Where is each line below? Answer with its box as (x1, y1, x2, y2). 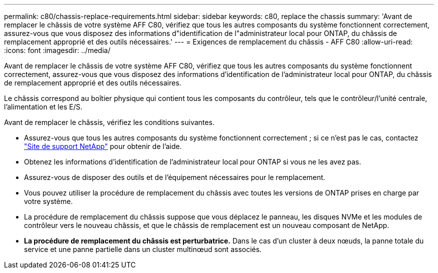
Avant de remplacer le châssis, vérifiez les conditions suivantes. (4, 118, 214, 126)
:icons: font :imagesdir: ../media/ (4, 46, 110, 54)
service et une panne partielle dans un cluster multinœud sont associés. (24, 245, 262, 253)
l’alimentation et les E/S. (4, 102, 82, 111)
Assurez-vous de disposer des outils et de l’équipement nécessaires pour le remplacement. (24, 173, 325, 181)
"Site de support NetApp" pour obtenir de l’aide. (24, 142, 182, 150)
